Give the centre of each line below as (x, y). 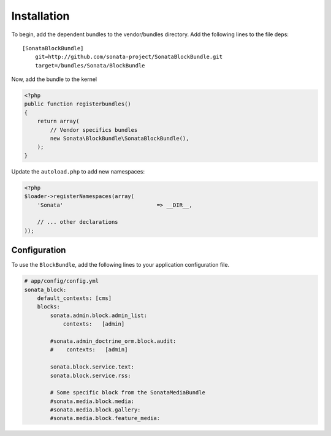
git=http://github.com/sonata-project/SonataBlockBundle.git (129, 57)
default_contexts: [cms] (74, 298)
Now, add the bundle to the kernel (54, 79)
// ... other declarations (78, 222)
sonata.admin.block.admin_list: (98, 315)
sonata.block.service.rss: (90, 375)
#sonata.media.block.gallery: (95, 410)
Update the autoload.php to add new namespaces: (78, 171)
